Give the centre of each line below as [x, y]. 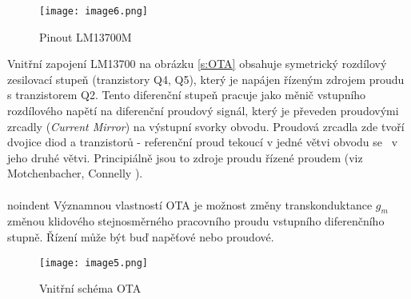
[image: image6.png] [94, 11]
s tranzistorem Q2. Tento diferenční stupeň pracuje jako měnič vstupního [187, 95]
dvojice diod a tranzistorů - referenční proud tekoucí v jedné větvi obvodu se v [203, 142]
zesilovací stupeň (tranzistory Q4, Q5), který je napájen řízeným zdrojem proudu [206, 79]
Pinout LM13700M [86, 36]
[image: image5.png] [94, 263]
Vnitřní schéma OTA [90, 288]
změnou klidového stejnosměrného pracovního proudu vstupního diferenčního [196, 221]
